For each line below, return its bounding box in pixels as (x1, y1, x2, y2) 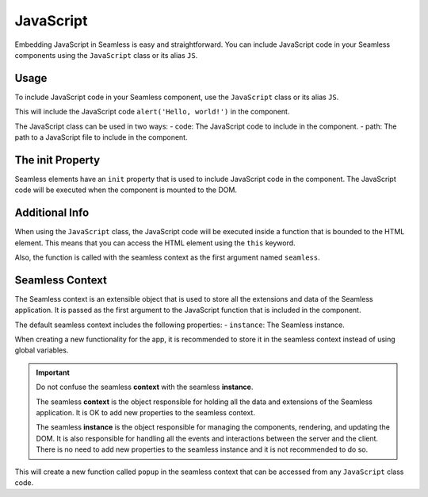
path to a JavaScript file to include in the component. (14, 133, 188, 142)
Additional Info (14, 206, 90, 220)
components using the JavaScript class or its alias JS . (14, 50, 198, 60)
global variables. (14, 345, 69, 355)
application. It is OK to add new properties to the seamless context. (36, 408, 255, 418)
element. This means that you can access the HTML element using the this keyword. (14, 238, 296, 248)
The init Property (14, 153, 101, 167)
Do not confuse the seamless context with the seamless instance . (36, 382, 254, 392)
